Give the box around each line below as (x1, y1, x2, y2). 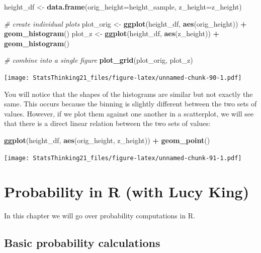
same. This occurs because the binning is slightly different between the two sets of (4, 98, 257, 109)
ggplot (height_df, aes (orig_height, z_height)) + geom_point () (4, 135, 210, 145)
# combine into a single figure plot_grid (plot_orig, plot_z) (4, 55, 193, 65)
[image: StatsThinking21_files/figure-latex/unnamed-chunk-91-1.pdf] (4, 154, 242, 162)
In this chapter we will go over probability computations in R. (4, 210, 196, 221)
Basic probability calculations (4, 235, 160, 250)
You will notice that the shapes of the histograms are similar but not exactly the (4, 88, 253, 99)
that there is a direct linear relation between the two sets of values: (4, 118, 211, 129)
